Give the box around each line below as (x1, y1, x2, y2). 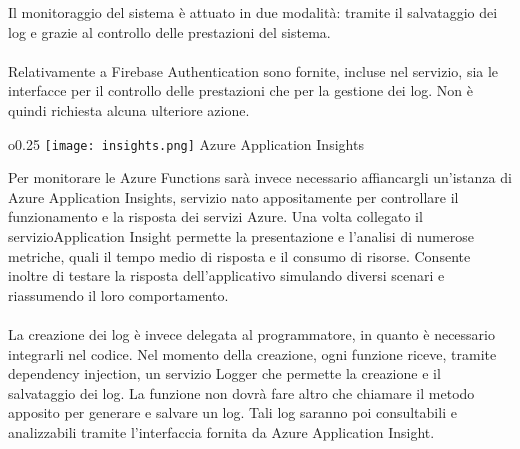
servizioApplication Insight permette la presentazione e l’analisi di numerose (8, 226, 475, 246)
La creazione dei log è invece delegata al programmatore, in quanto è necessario (8, 323, 495, 344)
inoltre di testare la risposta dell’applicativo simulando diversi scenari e (8, 265, 445, 286)
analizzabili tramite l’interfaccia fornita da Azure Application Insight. (8, 421, 435, 442)
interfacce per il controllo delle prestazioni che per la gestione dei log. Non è (8, 80, 474, 101)
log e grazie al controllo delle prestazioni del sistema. (8, 21, 331, 42)
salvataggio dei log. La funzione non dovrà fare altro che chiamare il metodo (8, 382, 475, 403)
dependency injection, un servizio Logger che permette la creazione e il (8, 363, 441, 384)
